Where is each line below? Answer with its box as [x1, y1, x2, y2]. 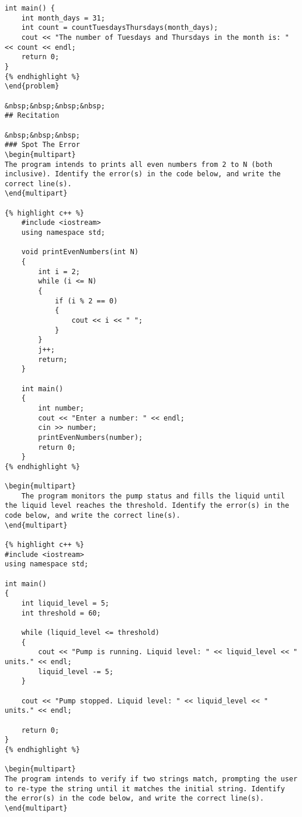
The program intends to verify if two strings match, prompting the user [5, 774, 298, 783]
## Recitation [5, 111, 60, 120]
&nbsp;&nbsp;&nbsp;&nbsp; [5, 101, 105, 110]
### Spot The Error [5, 141, 80, 149]
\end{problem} [5, 82, 60, 91]
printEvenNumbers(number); [38, 433, 143, 442]
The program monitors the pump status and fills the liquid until [21, 491, 285, 500]
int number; [38, 404, 85, 412]
